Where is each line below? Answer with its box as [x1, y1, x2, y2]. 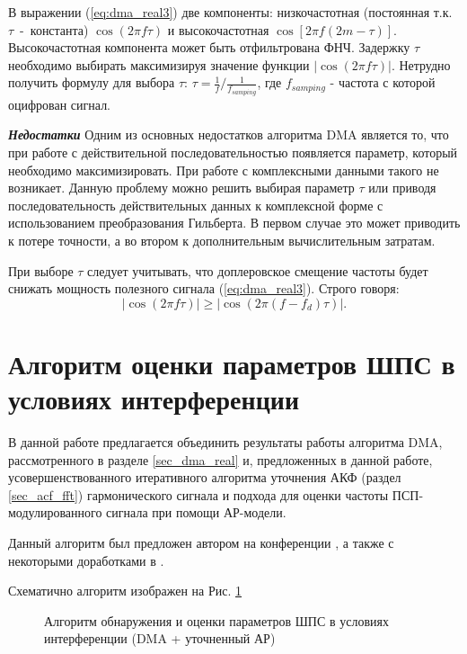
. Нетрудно [391, 55, 451, 74]
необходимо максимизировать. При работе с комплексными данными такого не [8, 160, 439, 179]
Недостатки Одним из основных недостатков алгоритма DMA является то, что [8, 125, 449, 144]
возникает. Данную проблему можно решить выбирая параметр [8, 178, 355, 197]
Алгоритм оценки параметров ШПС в [8, 345, 455, 381]
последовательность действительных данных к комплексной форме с [8, 195, 383, 214]
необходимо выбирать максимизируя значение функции [8, 55, 310, 74]
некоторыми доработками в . [8, 551, 164, 569]
